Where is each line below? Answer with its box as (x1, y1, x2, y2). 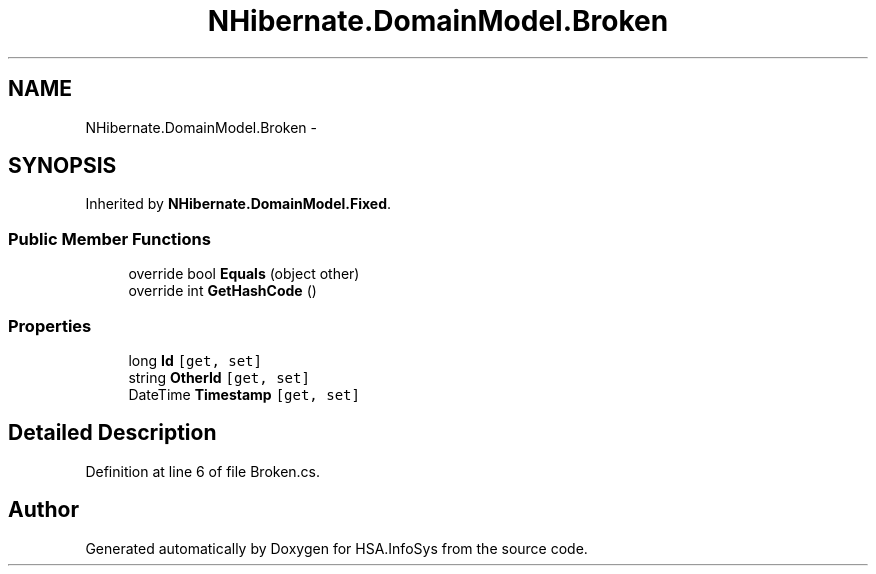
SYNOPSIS (8, 153, 117, 179)
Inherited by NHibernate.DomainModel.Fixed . (85, 195, 392, 213)
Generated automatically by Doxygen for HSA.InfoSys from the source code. (85, 539, 588, 557)
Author (8, 497, 79, 523)
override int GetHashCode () (128, 282, 317, 300)
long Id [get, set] (128, 351, 262, 369)
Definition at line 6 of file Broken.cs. (85, 462, 321, 480)
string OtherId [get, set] (128, 368, 310, 386)
